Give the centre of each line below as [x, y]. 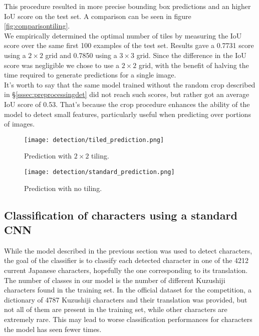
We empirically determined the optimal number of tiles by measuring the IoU [123, 35]
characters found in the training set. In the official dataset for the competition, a [128, 290]
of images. [20, 124]
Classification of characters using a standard [121, 215]
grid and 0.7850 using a [81, 55]
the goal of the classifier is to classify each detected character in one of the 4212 [126, 260]
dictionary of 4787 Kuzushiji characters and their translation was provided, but [126, 299]
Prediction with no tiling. [63, 188]
